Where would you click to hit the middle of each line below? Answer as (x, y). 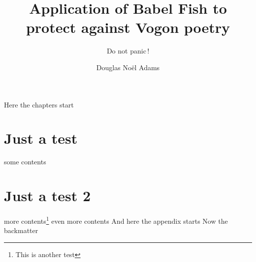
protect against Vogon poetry (128, 27)
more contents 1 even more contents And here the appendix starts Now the (116, 220)
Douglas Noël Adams (128, 67)
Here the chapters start (39, 104)
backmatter (21, 230)
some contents (25, 162)
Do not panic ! (128, 51)
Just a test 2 (48, 195)
